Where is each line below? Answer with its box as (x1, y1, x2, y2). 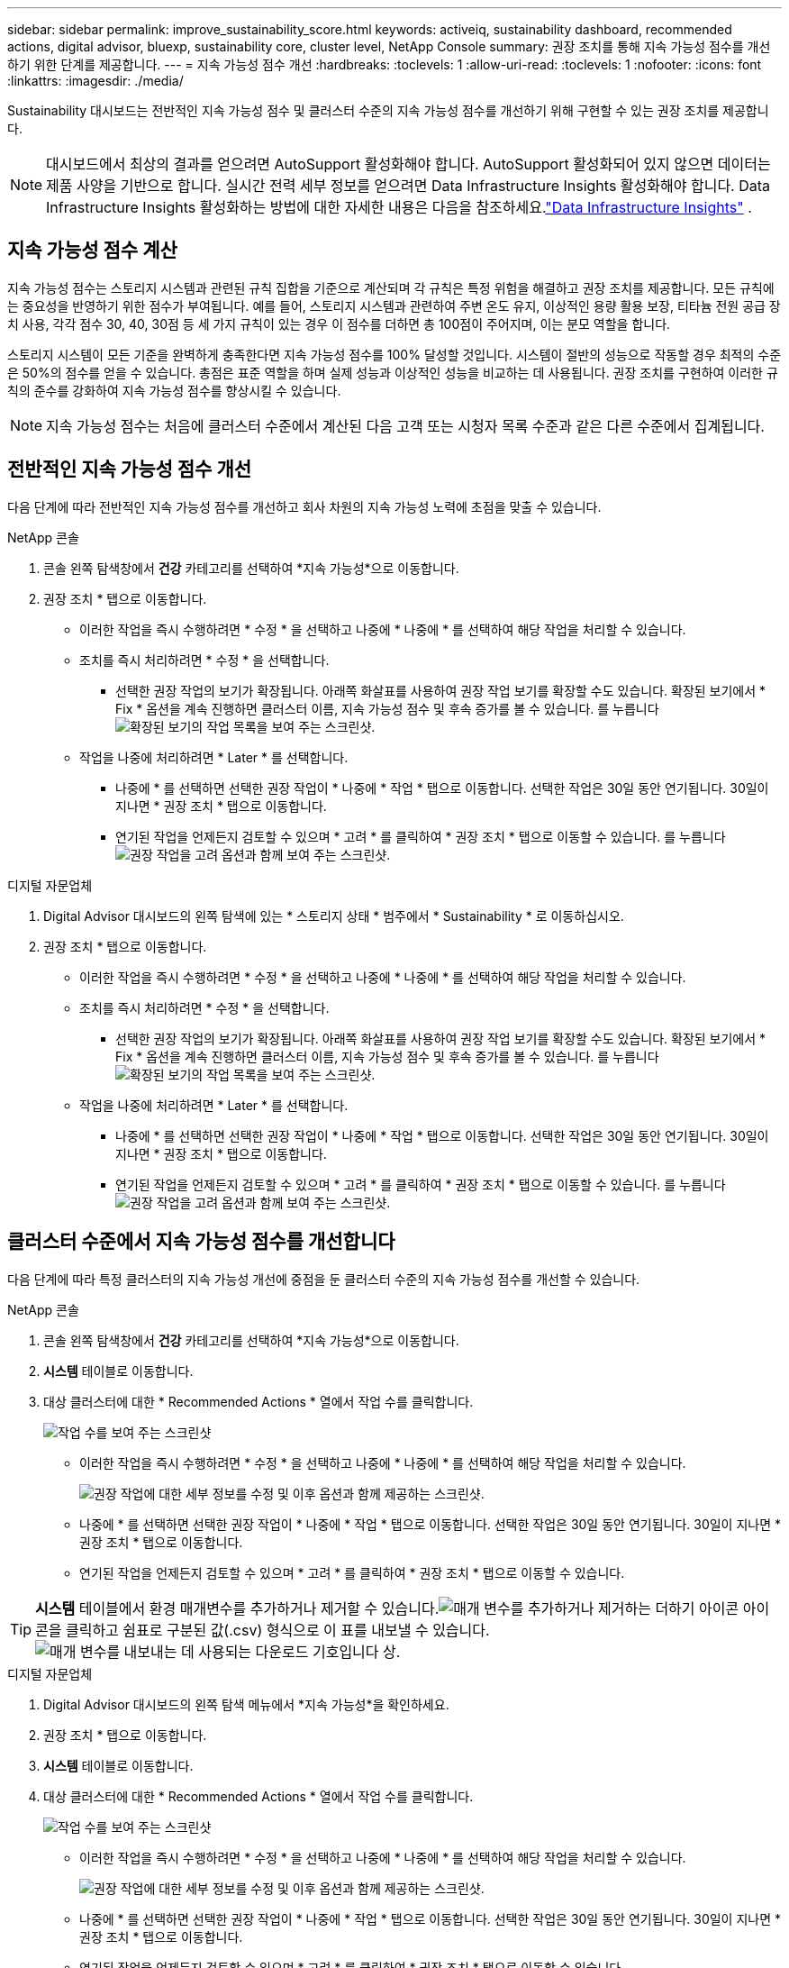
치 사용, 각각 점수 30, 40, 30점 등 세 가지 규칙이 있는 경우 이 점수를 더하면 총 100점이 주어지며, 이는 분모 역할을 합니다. (7, 315, 671, 332)
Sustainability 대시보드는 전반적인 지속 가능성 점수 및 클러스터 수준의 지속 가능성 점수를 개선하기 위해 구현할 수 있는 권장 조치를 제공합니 (7, 103, 769, 118)
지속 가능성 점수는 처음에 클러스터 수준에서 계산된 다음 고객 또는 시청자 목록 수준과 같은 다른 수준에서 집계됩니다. (46, 416, 765, 435)
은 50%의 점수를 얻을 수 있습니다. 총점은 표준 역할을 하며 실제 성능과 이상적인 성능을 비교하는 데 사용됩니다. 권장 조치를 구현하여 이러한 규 (7, 364, 778, 380)
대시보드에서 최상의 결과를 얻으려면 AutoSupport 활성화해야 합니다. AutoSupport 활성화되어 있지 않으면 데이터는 (46, 155, 771, 173)
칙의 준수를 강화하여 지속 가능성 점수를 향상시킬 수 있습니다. (7, 382, 341, 398)
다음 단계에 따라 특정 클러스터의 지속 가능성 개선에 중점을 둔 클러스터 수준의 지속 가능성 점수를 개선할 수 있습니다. (7, 1271, 640, 1287)
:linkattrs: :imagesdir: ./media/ (7, 73, 184, 88)
